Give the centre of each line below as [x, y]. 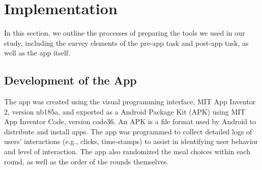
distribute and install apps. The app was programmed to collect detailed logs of [128, 131]
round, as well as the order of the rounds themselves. [86, 161]
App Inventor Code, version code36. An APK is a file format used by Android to [130, 121]
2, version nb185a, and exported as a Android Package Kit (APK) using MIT [125, 111]
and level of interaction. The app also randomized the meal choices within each [127, 151]
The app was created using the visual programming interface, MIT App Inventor [130, 102]
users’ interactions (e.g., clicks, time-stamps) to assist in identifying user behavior [131, 141]
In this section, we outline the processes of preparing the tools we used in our [125, 33]
